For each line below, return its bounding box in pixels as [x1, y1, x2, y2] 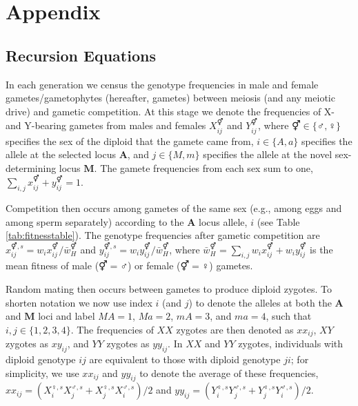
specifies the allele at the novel [203, 147, 332, 162]
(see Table [257, 214, 300, 229]
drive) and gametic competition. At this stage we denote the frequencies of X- [6, 104, 335, 118]
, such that [266, 309, 312, 323]
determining [6, 160, 57, 175]
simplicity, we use [6, 365, 79, 380]
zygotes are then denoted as [176, 322, 294, 336]
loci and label [38, 309, 95, 323]
